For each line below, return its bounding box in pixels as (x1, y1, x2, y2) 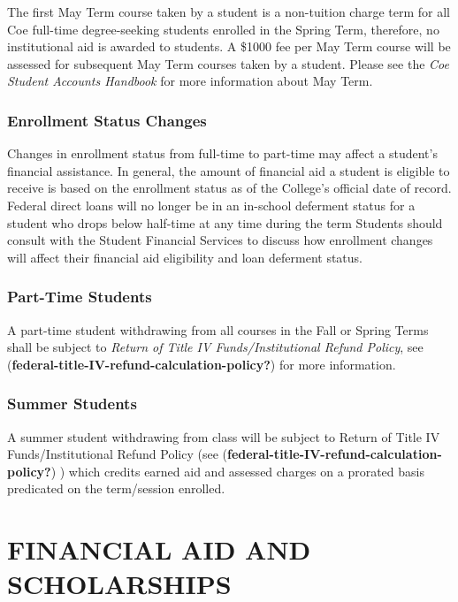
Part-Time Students (7, 286, 152, 308)
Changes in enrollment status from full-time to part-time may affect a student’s (7, 144, 438, 163)
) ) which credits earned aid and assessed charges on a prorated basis (50, 461, 424, 480)
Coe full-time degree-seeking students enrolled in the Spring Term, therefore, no (7, 19, 439, 38)
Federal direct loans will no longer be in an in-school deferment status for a (7, 195, 416, 214)
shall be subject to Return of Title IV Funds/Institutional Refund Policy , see (7, 338, 424, 356)
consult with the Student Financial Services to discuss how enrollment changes (7, 231, 433, 249)
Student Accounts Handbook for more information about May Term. (7, 72, 373, 90)
